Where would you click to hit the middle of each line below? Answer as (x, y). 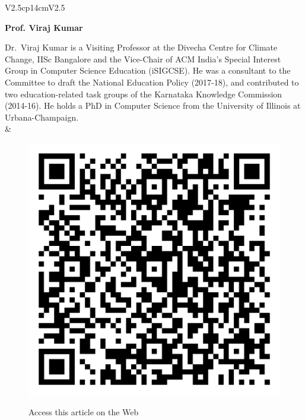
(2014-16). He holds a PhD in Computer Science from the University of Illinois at (153, 105)
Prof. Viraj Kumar (44, 27)
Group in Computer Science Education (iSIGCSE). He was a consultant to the (148, 70)
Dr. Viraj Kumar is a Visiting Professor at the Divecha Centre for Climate (141, 47)
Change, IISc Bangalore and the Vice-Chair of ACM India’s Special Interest (143, 59)
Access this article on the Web (84, 411)
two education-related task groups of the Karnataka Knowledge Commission (144, 94)
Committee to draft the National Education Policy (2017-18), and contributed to (152, 82)
